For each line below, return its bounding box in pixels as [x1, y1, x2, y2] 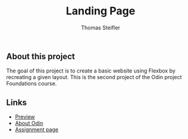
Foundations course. [6, 80, 57, 87]
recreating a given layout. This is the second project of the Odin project [6, 74, 182, 81]
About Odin [14, 120, 44, 127]
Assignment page [14, 126, 59, 133]
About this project [6, 51, 75, 61]
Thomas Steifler [80, 24, 121, 31]
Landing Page [65, 4, 136, 18]
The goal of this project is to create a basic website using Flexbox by [6, 67, 175, 74]
